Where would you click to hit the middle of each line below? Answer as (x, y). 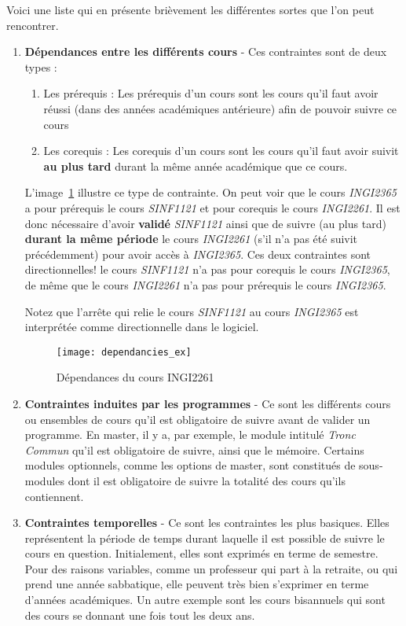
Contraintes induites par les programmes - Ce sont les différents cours (208, 403)
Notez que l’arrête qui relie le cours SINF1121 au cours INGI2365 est (192, 311)
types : (41, 66)
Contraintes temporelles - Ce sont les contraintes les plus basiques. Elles (207, 523)
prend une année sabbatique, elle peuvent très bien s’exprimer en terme (197, 584)
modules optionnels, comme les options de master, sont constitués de (190, 465)
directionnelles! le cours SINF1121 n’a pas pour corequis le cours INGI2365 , (207, 269)
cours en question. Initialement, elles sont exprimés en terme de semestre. (201, 553)
